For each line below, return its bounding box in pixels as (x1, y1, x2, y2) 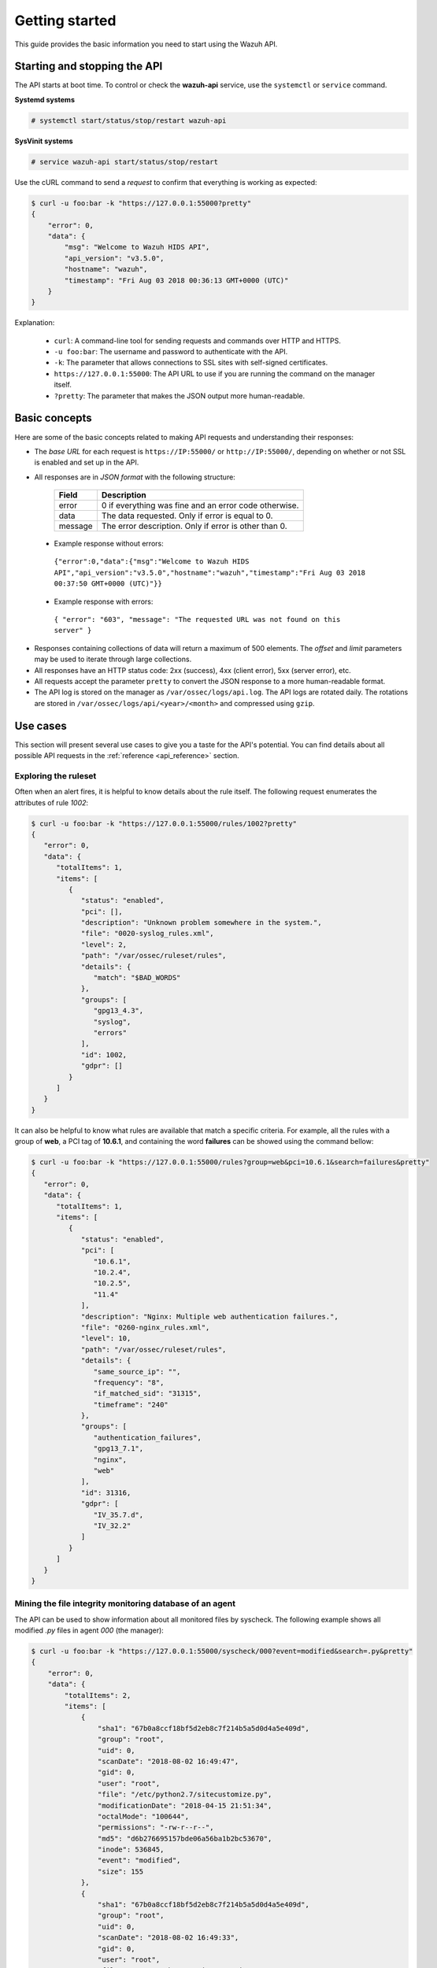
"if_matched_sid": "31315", (93, 1389, 202, 1398)
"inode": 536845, (97, 1845, 165, 1854)
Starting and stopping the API (14, 60, 163, 73)
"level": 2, (80, 940, 128, 949)
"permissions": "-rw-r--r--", (97, 1823, 214, 1832)
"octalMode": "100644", (97, 1811, 189, 1821)
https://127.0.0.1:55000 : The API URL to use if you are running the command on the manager (54, 368, 376, 378)
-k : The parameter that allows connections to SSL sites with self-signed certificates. (54, 358, 328, 368)
